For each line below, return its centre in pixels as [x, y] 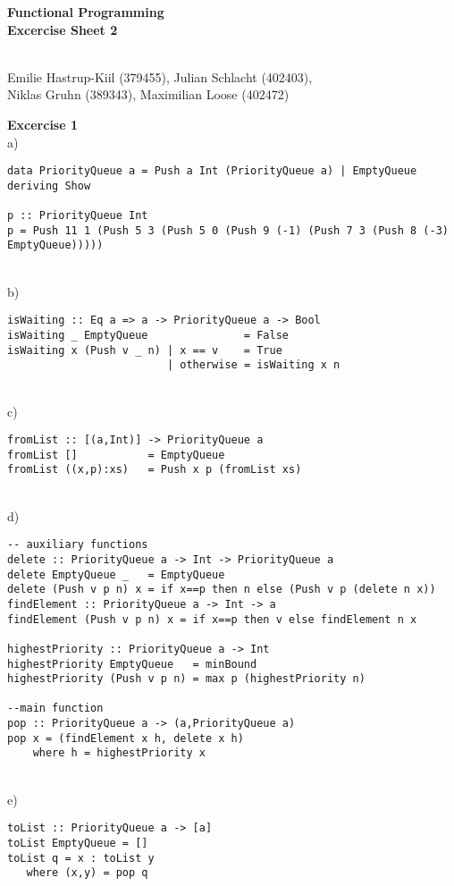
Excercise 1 [43, 124]
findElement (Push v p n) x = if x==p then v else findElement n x [212, 619]
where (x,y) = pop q [87, 873]
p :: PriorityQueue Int [78, 216]
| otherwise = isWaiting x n [253, 365]
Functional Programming [86, 12]
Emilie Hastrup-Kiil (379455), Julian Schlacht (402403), [160, 76]
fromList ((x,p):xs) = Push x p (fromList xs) [155, 470]
